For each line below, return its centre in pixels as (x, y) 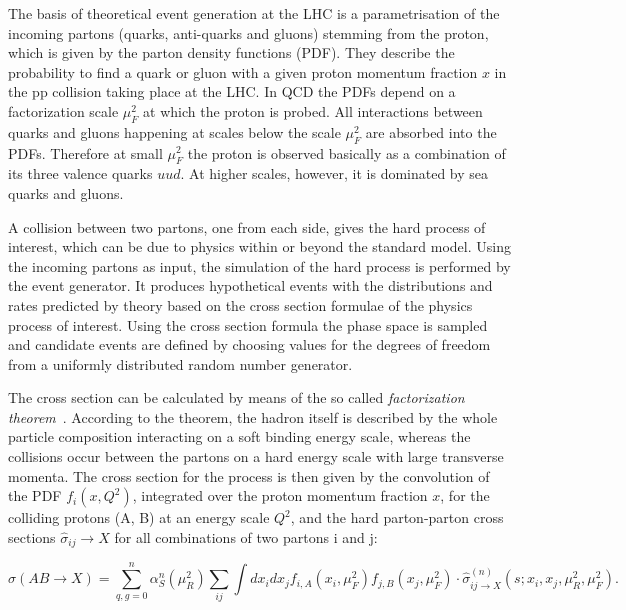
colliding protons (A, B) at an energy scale (139, 517)
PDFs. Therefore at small (85, 152)
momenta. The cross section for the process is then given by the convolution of (249, 475)
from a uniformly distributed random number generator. (180, 363)
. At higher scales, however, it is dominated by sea (334, 173)
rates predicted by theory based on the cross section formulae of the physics (240, 304)
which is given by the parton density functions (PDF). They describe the (231, 52)
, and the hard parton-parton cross (397, 517)
